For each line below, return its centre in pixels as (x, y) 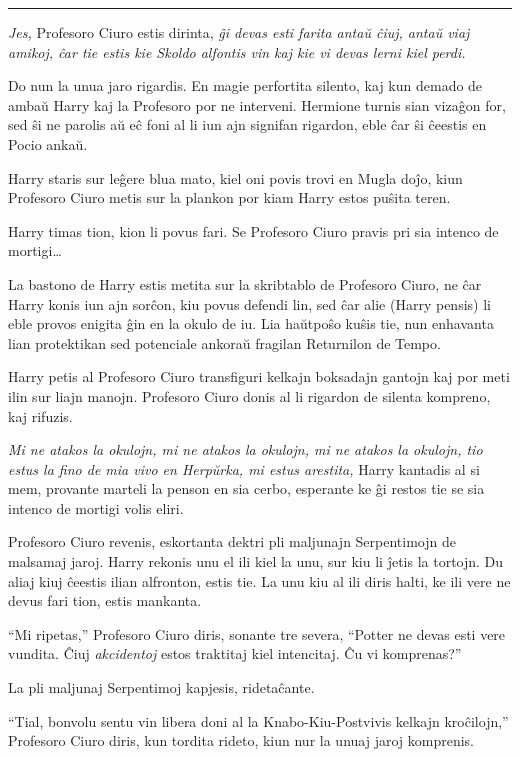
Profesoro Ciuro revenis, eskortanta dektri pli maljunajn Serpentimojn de (232, 541)
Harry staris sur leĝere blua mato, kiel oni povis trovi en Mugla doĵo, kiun (235, 177)
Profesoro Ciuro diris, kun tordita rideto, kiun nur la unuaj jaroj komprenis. (241, 740)
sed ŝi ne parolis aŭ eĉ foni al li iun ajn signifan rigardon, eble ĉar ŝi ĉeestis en (247, 124)
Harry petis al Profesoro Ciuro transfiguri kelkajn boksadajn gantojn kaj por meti (259, 376)
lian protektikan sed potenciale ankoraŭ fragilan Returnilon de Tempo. (224, 342)
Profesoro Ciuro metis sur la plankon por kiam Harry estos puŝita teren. (229, 197)
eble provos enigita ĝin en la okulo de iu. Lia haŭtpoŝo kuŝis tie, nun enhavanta (251, 323)
